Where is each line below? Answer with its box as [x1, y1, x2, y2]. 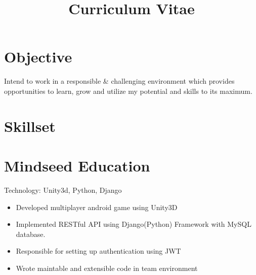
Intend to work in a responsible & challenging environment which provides [4, 76, 235, 86]
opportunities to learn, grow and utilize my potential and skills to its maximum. [4, 85, 252, 96]
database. [16, 228, 46, 239]
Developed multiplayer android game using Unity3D [16, 201, 178, 212]
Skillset [4, 115, 56, 136]
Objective [4, 46, 72, 67]
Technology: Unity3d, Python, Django [4, 185, 122, 195]
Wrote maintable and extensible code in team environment [16, 262, 198, 273]
